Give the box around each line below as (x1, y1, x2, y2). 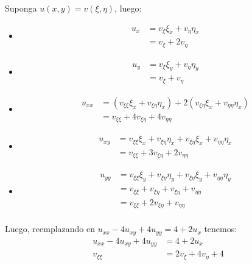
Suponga (5, 2, 37, 14)
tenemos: (204, 222, 237, 235)
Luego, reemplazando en (5, 222, 96, 235)
